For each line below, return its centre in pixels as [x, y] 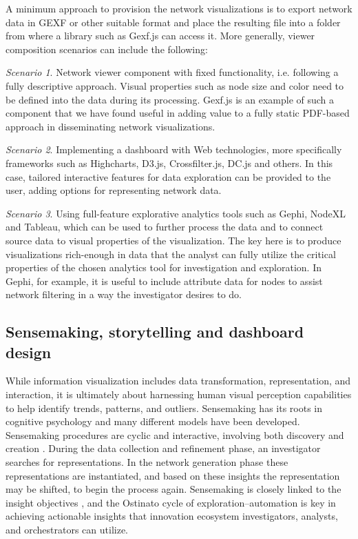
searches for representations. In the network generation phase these [147, 462]
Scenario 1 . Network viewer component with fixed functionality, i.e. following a [172, 72]
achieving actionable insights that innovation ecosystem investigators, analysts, [172, 516]
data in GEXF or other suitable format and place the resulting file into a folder [173, 22]
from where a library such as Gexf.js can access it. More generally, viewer [160, 36]
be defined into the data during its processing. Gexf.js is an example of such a [170, 99]
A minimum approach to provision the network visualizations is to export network [179, 8]
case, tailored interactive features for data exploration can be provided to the [168, 176]
